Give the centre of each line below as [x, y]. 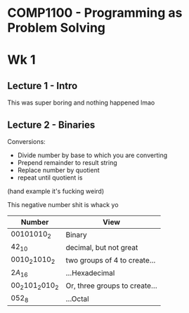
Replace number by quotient [58, 170]
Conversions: [26, 141]
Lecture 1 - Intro [43, 86]
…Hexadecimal [90, 273]
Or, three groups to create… [111, 286]
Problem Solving [57, 28]
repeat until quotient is [50, 178]
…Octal [77, 298]
